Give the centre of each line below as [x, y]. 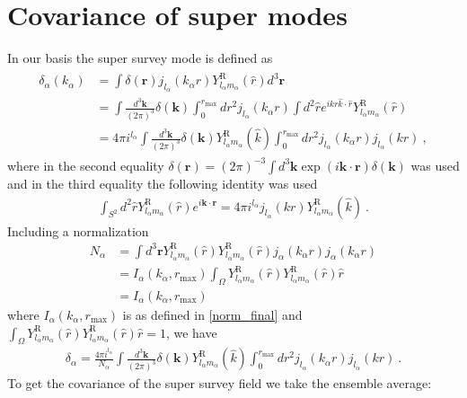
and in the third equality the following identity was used [163, 183]
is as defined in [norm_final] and [212, 314]
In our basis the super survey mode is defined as [140, 58]
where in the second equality [86, 165]
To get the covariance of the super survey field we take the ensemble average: [220, 383]
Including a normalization [78, 230]
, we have [191, 332]
